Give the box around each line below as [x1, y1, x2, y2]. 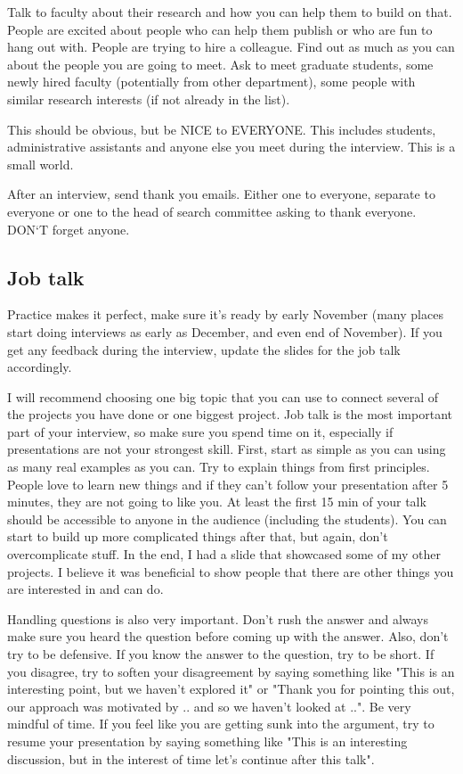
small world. [7, 154, 74, 173]
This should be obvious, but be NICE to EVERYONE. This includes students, [7, 119, 436, 138]
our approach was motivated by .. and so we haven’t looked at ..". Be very [7, 696, 411, 715]
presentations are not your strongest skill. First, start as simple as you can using [7, 440, 446, 458]
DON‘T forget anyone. [7, 219, 130, 238]
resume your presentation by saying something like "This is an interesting [7, 731, 408, 750]
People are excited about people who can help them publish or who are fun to [7, 20, 433, 38]
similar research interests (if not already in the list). [7, 89, 290, 108]
